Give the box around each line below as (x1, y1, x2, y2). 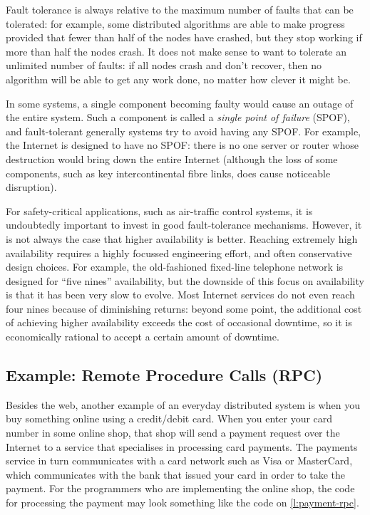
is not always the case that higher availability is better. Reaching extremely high (6, 231, 358, 246)
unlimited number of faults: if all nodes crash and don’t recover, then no (6, 58, 322, 73)
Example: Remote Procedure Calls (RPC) (6, 364, 323, 386)
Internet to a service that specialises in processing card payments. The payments (6, 439, 358, 454)
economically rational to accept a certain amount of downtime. (6, 329, 279, 344)
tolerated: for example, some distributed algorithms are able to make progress (6, 16, 345, 31)
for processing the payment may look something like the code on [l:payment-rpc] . (6, 495, 359, 510)
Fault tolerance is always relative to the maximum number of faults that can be (6, 2, 354, 16)
